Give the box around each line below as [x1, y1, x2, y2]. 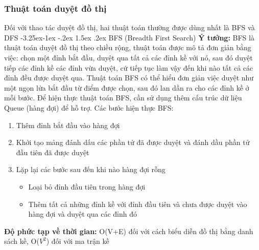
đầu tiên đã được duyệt [16, 147, 89, 157]
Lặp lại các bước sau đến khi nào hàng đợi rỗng [16, 164, 166, 175]
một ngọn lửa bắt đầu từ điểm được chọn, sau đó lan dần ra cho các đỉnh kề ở [4, 82, 249, 93]
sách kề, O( [4, 236, 39, 246]
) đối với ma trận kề [46, 236, 109, 246]
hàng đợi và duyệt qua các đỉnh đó [28, 209, 137, 219]
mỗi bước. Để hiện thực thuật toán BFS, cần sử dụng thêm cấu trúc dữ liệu [4, 92, 242, 103]
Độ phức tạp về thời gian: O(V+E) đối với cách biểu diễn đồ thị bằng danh [4, 225, 253, 236]
